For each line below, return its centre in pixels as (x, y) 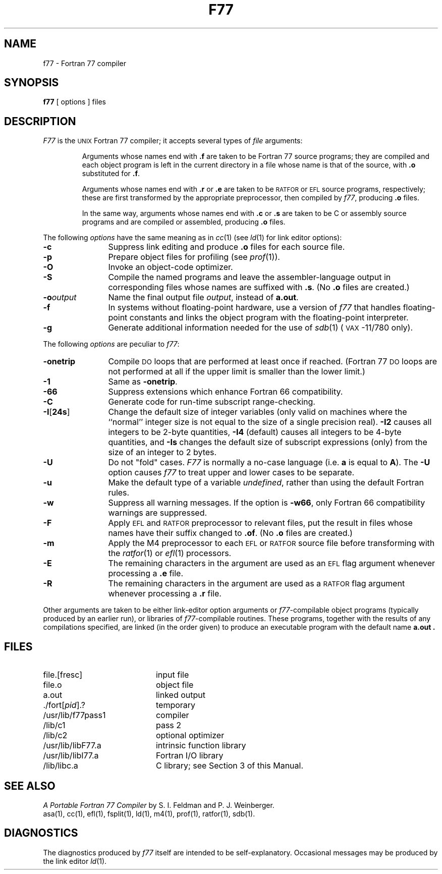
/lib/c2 (55, 735)
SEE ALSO (30, 786)
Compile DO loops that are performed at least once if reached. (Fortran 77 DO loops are (272, 362)
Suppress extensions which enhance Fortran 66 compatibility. (226, 392)
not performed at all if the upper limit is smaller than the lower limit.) (237, 372)
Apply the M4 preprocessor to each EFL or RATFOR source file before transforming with (271, 543)
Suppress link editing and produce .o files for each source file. (227, 247)
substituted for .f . (111, 174)
